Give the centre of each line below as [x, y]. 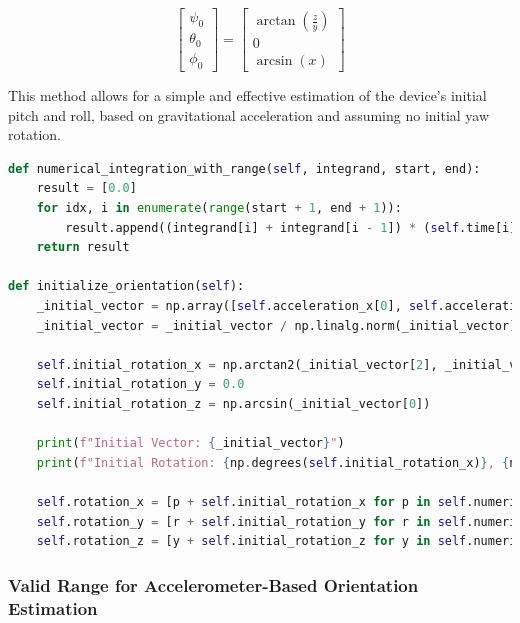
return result [83, 247]
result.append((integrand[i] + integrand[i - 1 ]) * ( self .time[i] [291, 227]
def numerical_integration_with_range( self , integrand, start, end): [244, 168]
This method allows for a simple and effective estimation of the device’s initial [247, 95]
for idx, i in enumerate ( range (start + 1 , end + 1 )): [219, 208]
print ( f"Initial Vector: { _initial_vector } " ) [190, 443]
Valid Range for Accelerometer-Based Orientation [213, 584]
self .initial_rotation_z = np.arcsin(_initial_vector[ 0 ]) [233, 404]
